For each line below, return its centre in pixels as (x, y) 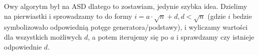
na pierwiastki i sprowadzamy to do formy (68, 16)
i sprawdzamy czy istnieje (215, 36)
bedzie (242, 16)
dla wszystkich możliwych (43, 36)
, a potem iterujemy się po (128, 36)
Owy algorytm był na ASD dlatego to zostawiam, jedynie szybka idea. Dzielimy (126, 6)
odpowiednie (23, 46)
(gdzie (217, 16)
